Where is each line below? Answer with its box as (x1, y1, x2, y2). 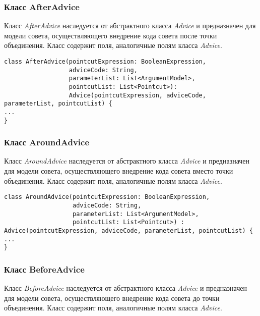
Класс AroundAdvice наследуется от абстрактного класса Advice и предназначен (4, 155, 250, 166)
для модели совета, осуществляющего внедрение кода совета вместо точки (4, 166, 233, 176)
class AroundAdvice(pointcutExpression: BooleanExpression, (4, 193, 210, 201)
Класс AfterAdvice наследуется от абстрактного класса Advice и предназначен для (4, 20, 256, 31)
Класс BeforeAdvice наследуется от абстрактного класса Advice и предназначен (4, 283, 247, 293)
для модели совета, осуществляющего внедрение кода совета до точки (4, 292, 220, 303)
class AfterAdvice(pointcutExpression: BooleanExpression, (4, 58, 206, 65)
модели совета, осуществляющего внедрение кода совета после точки (4, 30, 217, 40)
